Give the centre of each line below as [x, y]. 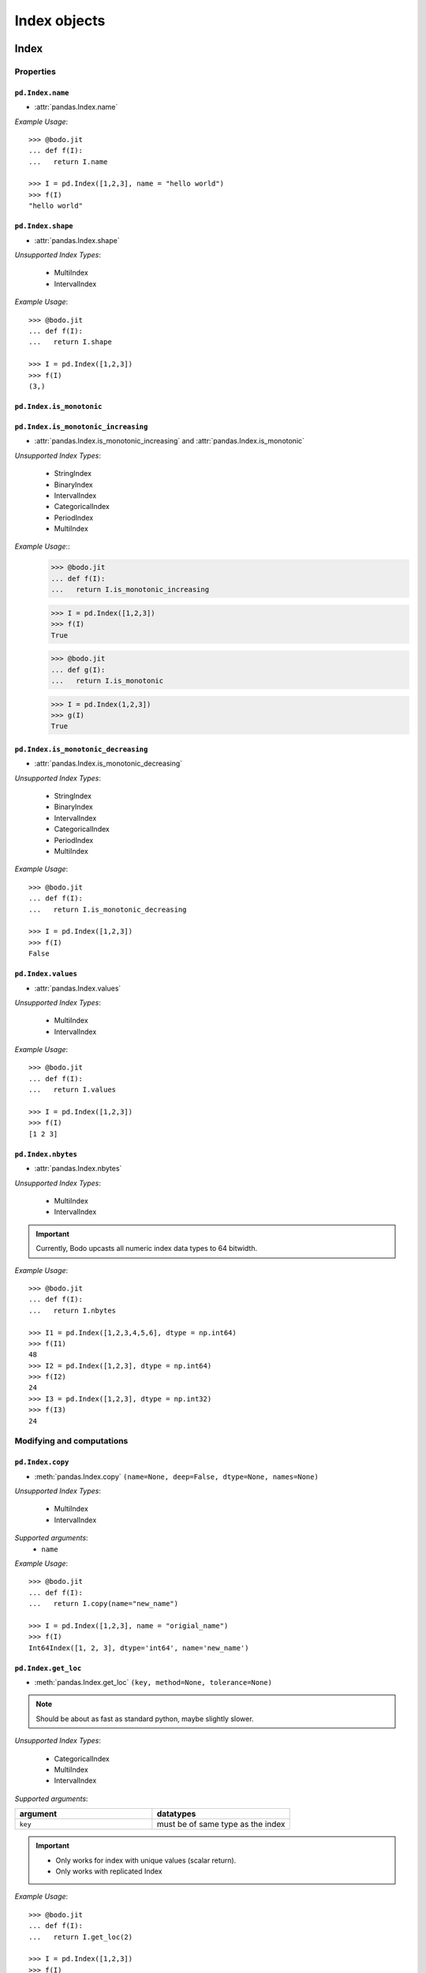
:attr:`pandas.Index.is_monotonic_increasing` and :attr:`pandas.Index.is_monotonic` [170, 441]
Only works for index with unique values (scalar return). [146, 1860]
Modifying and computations [71, 1441]
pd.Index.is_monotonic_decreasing [81, 749]
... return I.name [68, 161]
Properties [35, 71]
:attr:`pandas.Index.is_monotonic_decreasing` [108, 764]
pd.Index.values [46, 974]
